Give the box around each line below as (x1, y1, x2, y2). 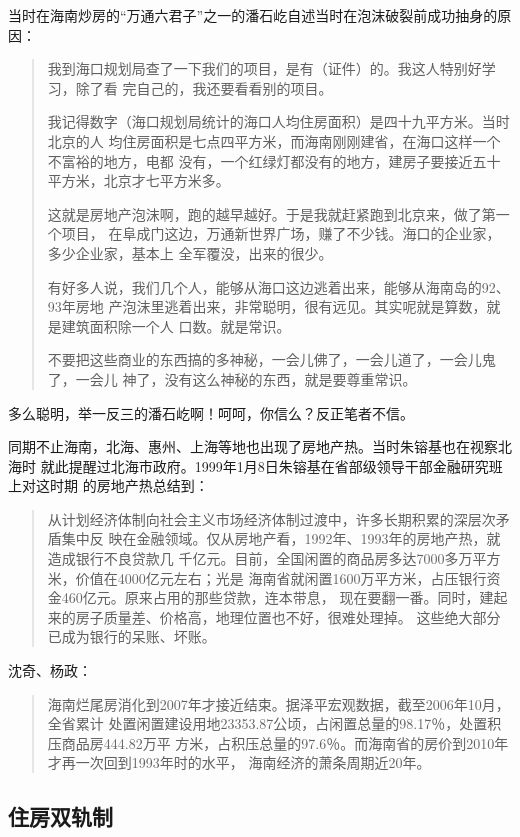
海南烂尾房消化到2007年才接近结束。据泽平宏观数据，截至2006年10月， (47, 693, 510, 714)
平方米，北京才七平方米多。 (47, 170, 230, 191)
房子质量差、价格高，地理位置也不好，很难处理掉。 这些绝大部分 (75, 606, 501, 627)
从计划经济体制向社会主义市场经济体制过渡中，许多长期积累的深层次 (47, 508, 496, 529)
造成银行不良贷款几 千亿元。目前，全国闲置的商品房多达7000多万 (47, 548, 473, 569)
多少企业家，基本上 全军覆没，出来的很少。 (47, 242, 333, 263)
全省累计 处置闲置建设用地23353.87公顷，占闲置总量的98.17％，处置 (47, 713, 488, 734)
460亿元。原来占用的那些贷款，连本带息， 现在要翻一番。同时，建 (61, 587, 494, 608)
